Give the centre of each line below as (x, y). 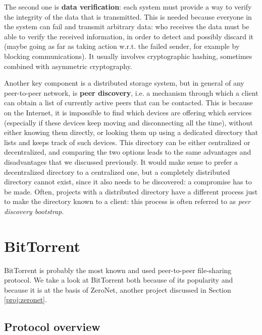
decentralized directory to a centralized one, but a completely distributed (117, 172)
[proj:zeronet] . (25, 299)
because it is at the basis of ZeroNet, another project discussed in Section (118, 289)
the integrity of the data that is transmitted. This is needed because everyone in (128, 16)
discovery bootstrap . (34, 211)
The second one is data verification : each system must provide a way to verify (128, 7)
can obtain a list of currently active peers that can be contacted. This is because (128, 103)
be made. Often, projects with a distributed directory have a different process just (131, 191)
